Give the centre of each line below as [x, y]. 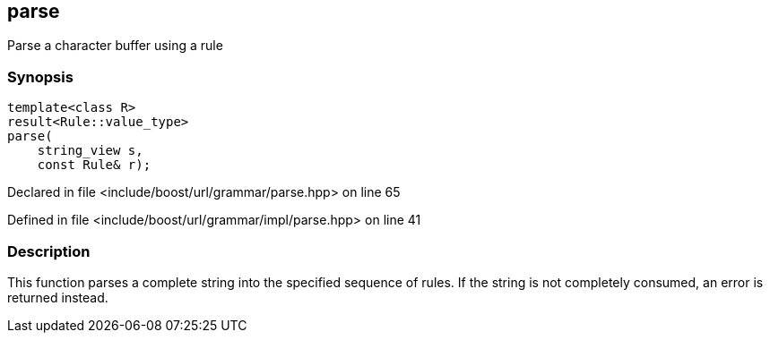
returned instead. [58, 297]
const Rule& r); [94, 165]
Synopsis [40, 76]
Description [49, 251]
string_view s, [90, 151]
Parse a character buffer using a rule [115, 46]
